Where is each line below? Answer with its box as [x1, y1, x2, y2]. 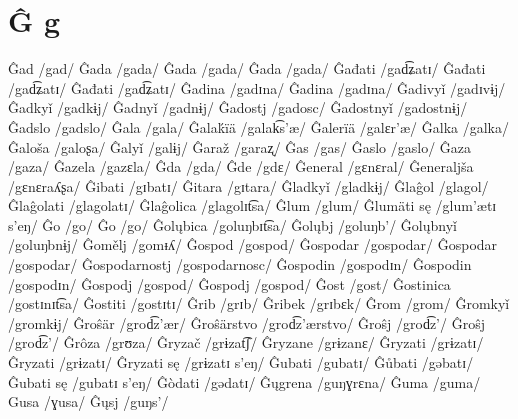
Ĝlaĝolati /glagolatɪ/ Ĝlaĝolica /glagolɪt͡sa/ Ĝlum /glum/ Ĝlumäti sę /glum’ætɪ [8, 195, 497, 216]
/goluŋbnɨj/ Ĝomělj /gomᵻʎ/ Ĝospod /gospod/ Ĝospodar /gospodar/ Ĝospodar [8, 234, 498, 255]
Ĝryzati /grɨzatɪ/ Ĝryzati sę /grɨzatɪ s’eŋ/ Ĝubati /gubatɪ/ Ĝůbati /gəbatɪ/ [8, 352, 474, 373]
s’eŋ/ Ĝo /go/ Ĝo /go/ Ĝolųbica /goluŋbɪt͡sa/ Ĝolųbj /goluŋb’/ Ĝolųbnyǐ [8, 214, 457, 235]
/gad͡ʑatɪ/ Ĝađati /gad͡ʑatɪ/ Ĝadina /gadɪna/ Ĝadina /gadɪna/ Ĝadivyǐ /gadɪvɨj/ [8, 77, 506, 98]
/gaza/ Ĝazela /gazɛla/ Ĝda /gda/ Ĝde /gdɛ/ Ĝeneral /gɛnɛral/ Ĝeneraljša [8, 156, 474, 177]
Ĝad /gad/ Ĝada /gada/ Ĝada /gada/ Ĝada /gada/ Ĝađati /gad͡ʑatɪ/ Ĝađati [8, 58, 486, 79]
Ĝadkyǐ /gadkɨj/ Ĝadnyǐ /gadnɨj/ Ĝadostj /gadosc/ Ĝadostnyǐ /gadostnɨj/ [8, 97, 468, 118]
